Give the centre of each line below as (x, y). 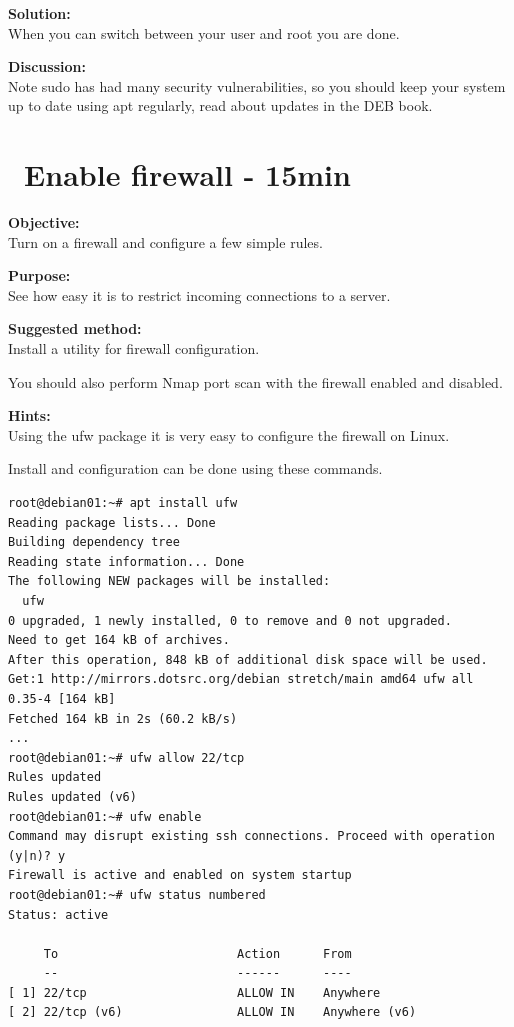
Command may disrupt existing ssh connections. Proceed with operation (251, 836)
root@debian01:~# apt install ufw (123, 503)
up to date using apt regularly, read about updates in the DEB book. (220, 105)
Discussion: (47, 66)
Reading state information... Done (126, 561)
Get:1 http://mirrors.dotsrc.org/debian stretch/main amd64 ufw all (241, 679)
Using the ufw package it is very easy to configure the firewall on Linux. (229, 434)
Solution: (39, 13)
